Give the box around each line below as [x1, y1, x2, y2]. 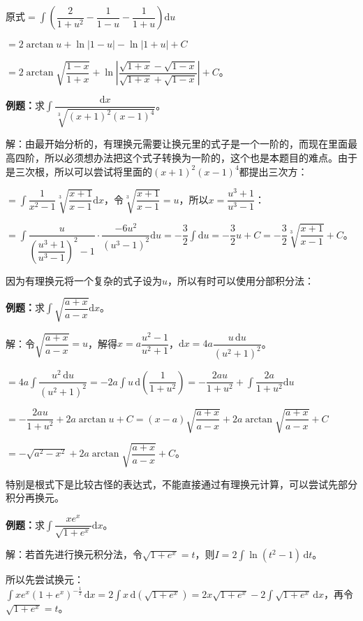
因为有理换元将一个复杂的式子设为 [6, 273, 162, 287]
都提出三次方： [239, 164, 308, 178]
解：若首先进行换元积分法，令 [6, 547, 142, 562]
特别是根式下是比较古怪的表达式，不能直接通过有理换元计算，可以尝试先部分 [6, 476, 357, 491]
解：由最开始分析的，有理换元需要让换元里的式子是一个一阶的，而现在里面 [6, 136, 348, 151]
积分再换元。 [6, 490, 64, 505]
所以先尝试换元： [6, 572, 84, 587]
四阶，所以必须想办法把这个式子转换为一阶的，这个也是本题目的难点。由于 [15, 150, 357, 165]
